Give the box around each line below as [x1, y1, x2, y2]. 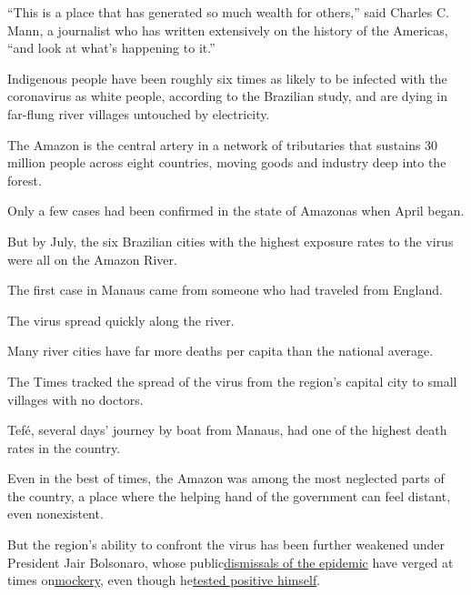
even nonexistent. [7, 504, 104, 523]
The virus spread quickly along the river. [7, 310, 235, 329]
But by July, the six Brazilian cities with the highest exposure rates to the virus [7, 231, 454, 250]
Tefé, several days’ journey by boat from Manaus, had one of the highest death [7, 420, 447, 439]
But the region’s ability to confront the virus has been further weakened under [7, 535, 445, 554]
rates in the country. [7, 438, 121, 457]
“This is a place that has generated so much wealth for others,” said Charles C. [7, 3, 449, 21]
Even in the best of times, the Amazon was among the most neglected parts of [7, 469, 445, 488]
